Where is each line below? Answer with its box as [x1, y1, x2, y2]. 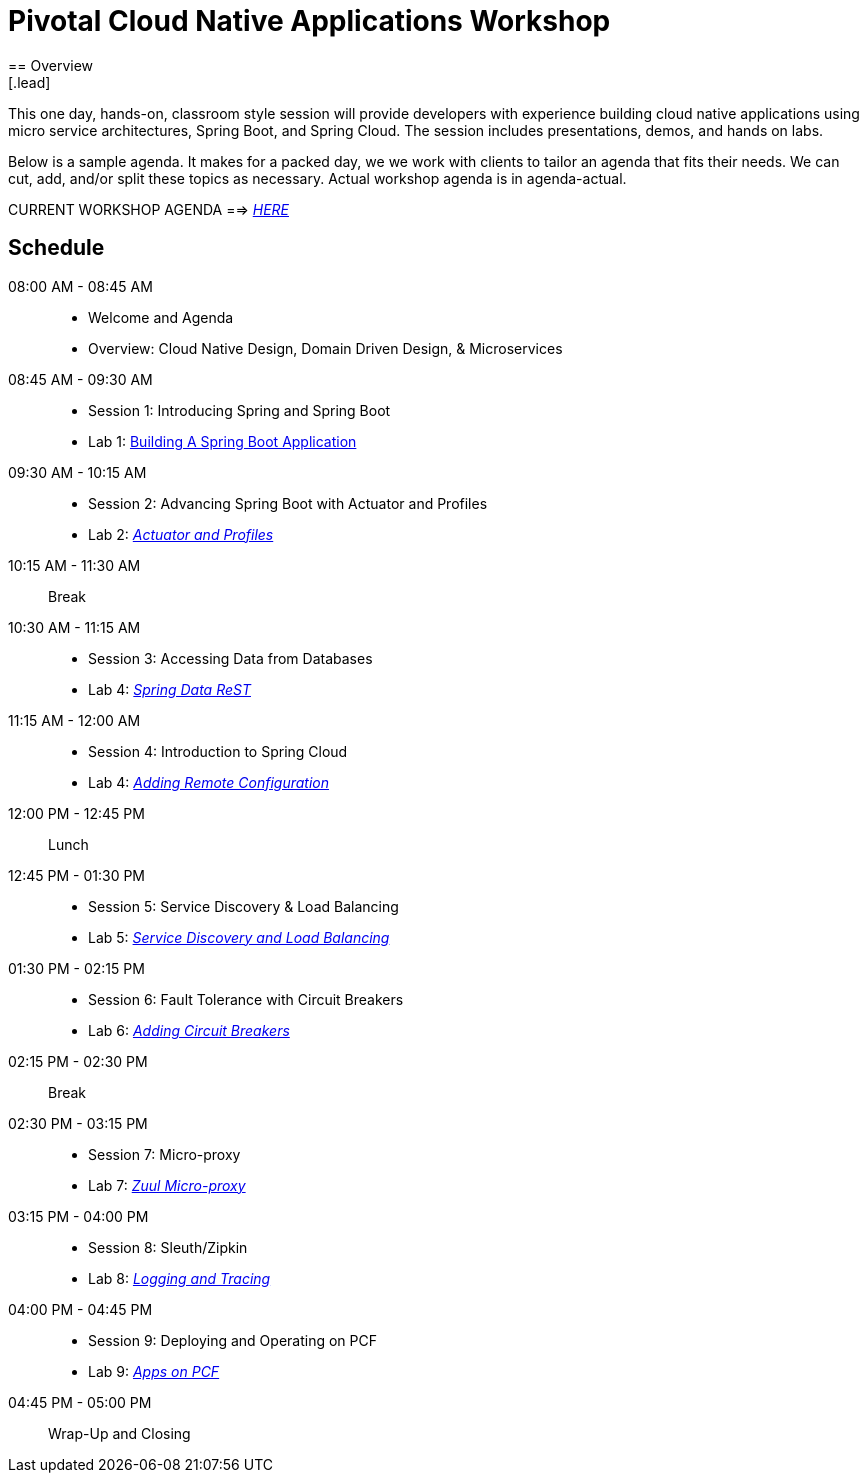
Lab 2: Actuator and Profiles [88, 525, 274, 543]
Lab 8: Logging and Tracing [88, 1269, 271, 1287]
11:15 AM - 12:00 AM [8, 711, 141, 729]
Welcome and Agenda [88, 308, 234, 326]
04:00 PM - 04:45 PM [8, 1300, 153, 1318]
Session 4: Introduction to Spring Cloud [88, 742, 348, 760]
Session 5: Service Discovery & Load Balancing [88, 897, 399, 915]
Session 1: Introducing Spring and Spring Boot [88, 401, 391, 419]
